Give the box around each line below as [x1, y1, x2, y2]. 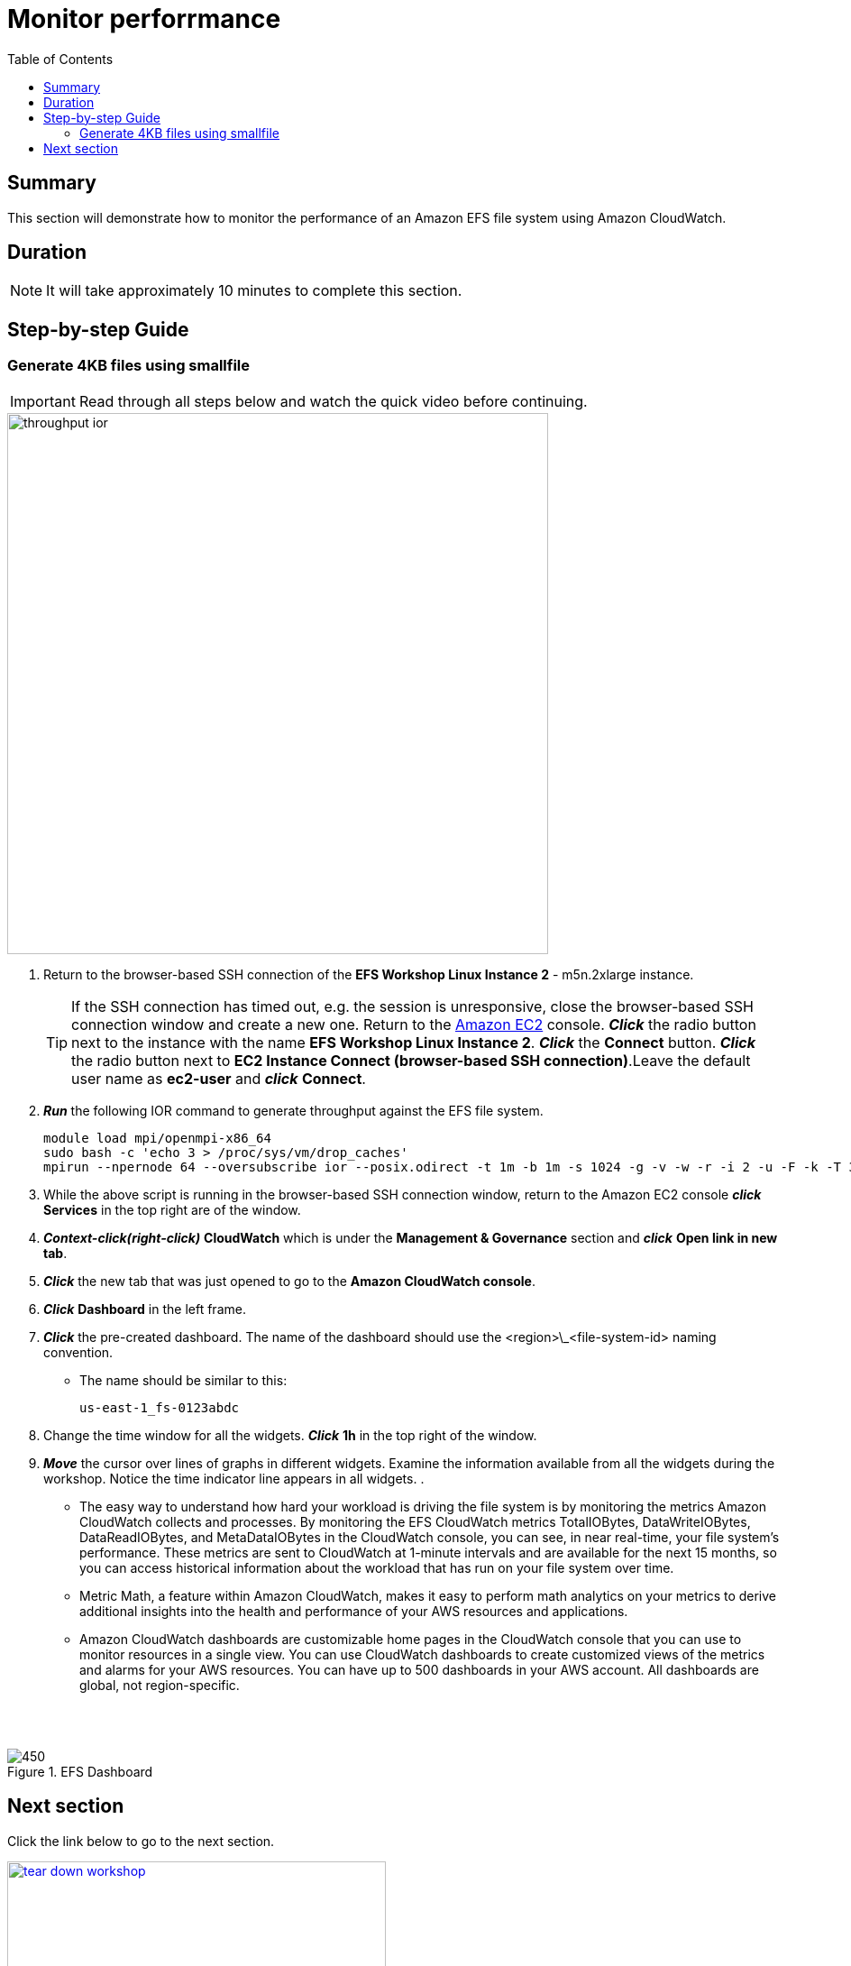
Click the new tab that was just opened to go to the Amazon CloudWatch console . [43, 1272, 536, 1289]
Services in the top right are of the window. [43, 1201, 301, 1217]
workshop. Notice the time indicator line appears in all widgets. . [43, 1470, 425, 1486]
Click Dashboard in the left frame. [43, 1300, 246, 1317]
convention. [43, 1344, 114, 1360]
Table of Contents [7, 51, 114, 67]
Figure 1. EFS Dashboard [7, 1763, 153, 1779]
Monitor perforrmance [7, 4, 281, 34]
